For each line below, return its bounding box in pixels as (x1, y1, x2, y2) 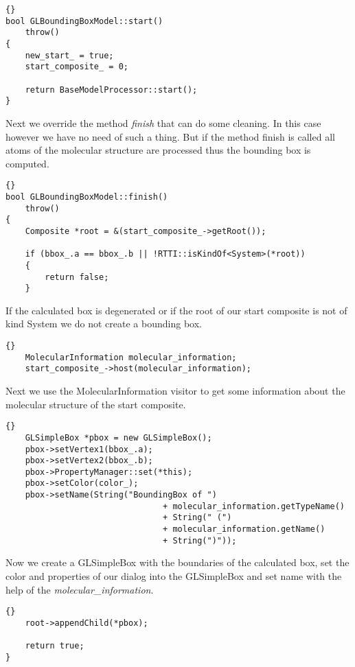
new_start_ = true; (25, 50, 114, 60)
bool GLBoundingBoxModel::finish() (5, 191, 168, 202)
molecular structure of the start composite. (5, 397, 186, 411)
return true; (25, 641, 84, 651)
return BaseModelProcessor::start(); (25, 84, 198, 95)
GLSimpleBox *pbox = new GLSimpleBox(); (25, 432, 212, 443)
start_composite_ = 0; (25, 62, 128, 72)
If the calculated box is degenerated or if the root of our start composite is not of (5, 303, 347, 317)
